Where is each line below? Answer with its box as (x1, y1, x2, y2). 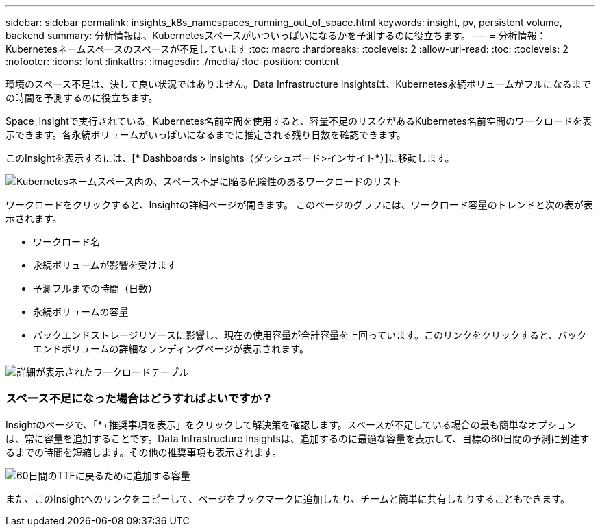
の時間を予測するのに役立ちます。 (5, 92, 158, 104)
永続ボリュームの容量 (33, 306, 129, 317)
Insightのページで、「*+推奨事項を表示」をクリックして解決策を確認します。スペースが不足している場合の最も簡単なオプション (5, 418, 576, 431)
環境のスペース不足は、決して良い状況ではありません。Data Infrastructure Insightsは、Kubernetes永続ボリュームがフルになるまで (5, 78, 591, 90)
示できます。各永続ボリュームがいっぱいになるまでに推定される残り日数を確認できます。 (5, 129, 406, 141)
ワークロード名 (33, 236, 100, 247)
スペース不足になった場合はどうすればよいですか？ (5, 391, 273, 406)
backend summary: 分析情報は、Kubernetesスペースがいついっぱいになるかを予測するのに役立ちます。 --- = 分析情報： (5, 29, 547, 41)
